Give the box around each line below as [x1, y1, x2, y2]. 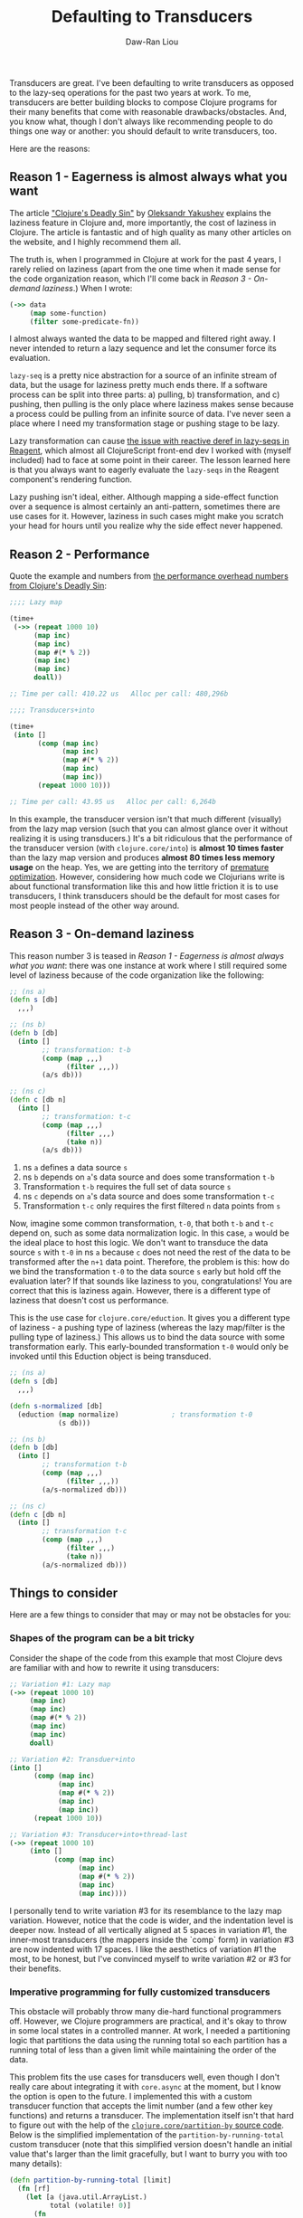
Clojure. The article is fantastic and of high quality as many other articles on [9, 226, 292, 237]
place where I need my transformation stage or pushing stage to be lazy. [9, 418, 280, 429]
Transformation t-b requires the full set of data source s [22, 1181, 232, 1192]
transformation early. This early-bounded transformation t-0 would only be [9, 1341, 289, 1352]
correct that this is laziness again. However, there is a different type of [9, 1285, 271, 1296]
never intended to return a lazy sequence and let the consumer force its [9, 343, 278, 354]
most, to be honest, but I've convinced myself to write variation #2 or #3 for [9, 1953, 292, 1964]
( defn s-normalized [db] [9, 1401, 103, 1410]
